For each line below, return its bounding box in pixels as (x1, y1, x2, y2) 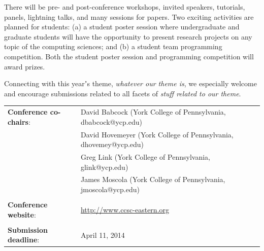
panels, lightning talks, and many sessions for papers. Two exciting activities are (4, 11, 254, 22)
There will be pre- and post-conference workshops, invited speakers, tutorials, (4, 2, 245, 12)
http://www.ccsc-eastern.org (80, 204, 170, 214)
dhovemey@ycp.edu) (80, 139, 144, 150)
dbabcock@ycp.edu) (80, 116, 142, 127)
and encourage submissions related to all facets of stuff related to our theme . (4, 88, 241, 98)
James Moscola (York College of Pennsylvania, (80, 174, 225, 185)
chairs (8, 116, 28, 127)
